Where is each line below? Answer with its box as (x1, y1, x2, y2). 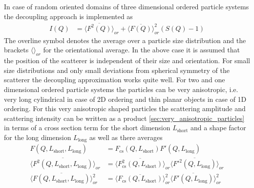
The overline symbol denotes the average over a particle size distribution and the (4, 35, 246, 45)
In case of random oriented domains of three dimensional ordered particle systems (4, 1, 249, 11)
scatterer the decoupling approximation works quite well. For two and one (4, 74, 225, 85)
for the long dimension (4, 132, 71, 142)
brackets (4, 45, 29, 55)
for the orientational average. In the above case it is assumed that (43, 45, 240, 55)
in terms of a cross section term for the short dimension (4, 122, 170, 133)
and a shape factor (190, 122, 246, 133)
